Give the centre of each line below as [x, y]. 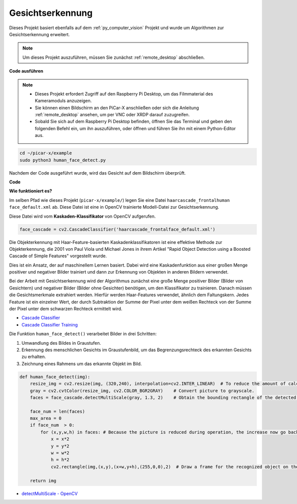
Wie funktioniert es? [30, 191]
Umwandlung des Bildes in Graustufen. [61, 343]
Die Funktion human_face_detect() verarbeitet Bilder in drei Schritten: [83, 334]
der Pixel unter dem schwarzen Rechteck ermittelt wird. [66, 309]
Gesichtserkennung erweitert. [40, 34]
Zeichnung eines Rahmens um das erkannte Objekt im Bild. [82, 364]
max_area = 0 [46, 418]
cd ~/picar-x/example [46, 153]
